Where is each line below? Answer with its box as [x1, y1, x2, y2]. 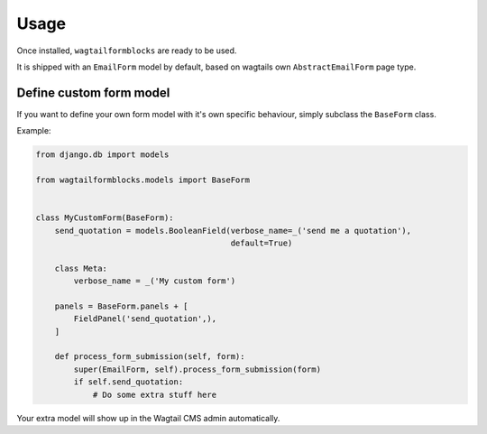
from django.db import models [35, 150, 170, 160]
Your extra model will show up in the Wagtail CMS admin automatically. [16, 412, 280, 423]
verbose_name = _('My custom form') [73, 276, 236, 286]
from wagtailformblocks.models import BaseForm [35, 175, 250, 185]
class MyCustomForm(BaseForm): [35, 213, 175, 223]
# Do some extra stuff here [92, 389, 216, 400]
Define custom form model [16, 85, 170, 100]
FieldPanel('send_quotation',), [73, 314, 216, 324]
